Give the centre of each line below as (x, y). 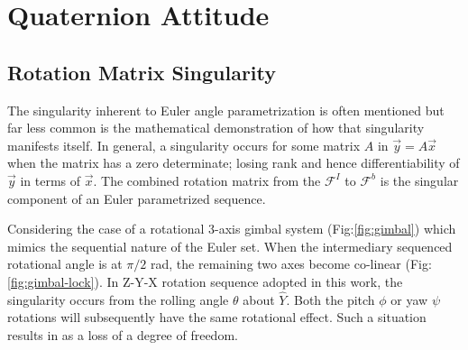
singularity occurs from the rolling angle (118, 299)
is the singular (419, 180)
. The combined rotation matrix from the (207, 180)
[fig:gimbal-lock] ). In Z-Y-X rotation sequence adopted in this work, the (205, 281)
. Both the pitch (330, 299)
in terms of (50, 180)
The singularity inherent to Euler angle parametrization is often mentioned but (226, 110)
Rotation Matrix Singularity (142, 72)
